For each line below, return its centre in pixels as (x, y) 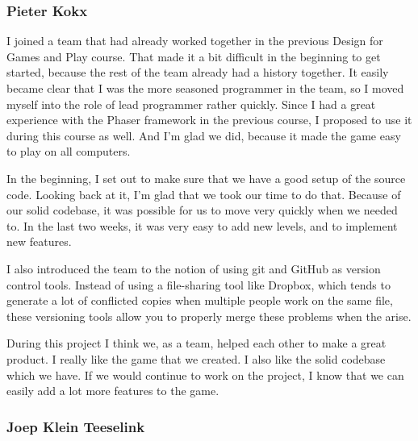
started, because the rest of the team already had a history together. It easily (198, 72)
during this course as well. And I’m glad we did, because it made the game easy (204, 135)
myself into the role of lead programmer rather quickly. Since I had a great (191, 104)
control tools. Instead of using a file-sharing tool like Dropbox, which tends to (199, 284)
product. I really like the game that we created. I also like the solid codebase (196, 358)
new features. (39, 241)
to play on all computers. (69, 151)
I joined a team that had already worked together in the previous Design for (195, 41)
